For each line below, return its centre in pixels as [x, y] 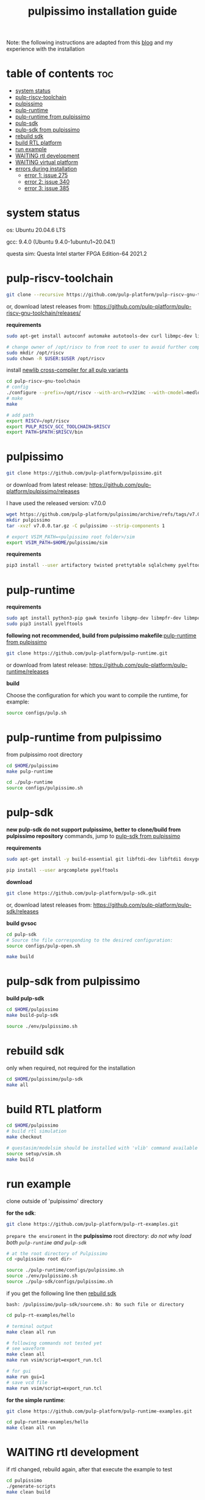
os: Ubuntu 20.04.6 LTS [36, 230]
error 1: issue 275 [46, 175]
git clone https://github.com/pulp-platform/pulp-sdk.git [81, 893]
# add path [20, 415]
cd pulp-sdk [21, 934]
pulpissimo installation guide [103, 11]
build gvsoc [22, 923]
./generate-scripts [31, 1486]
